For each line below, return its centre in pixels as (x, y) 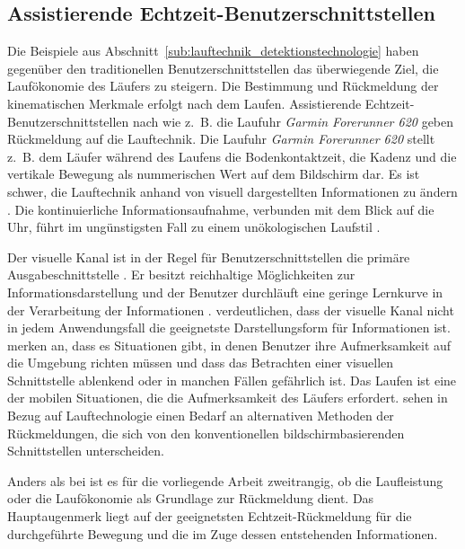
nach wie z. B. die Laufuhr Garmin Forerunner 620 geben (293, 121)
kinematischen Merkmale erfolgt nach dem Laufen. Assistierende (184, 103)
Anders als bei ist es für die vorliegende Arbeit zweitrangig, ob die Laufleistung (225, 480)
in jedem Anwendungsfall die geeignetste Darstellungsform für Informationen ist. (229, 328)
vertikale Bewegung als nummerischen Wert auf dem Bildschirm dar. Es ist (214, 174)
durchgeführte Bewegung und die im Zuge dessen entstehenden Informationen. (223, 533)
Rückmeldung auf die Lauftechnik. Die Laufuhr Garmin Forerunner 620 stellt (221, 139)
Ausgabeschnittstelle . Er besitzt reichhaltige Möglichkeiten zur (181, 274)
